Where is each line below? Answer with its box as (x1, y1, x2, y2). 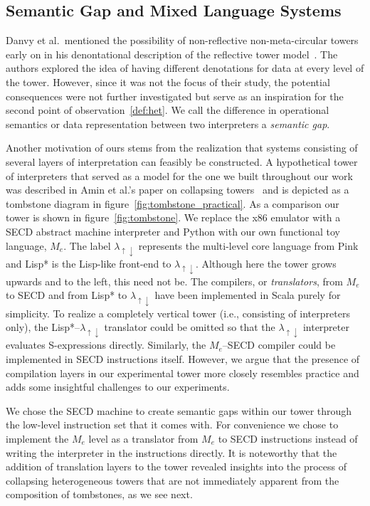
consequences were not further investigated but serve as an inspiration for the (6, 88, 344, 103)
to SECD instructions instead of (218, 431, 358, 446)
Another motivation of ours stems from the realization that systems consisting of (6, 140, 358, 155)
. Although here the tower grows (195, 255, 337, 270)
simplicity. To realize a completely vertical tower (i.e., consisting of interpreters (6, 305, 350, 320)
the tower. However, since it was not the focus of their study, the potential (6, 74, 330, 89)
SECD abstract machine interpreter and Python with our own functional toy (6, 223, 340, 238)
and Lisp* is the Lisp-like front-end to (6, 255, 171, 270)
